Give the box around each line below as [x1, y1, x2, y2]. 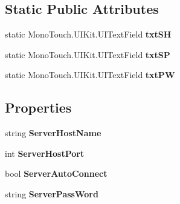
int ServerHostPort [5, 146, 85, 159]
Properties [5, 98, 72, 117]
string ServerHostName [5, 127, 101, 139]
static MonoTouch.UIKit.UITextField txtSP [5, 48, 170, 61]
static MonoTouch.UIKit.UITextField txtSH [5, 28, 172, 41]
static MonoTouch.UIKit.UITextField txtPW [5, 68, 175, 81]
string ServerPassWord [5, 187, 98, 200]
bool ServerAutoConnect [5, 167, 108, 180]
